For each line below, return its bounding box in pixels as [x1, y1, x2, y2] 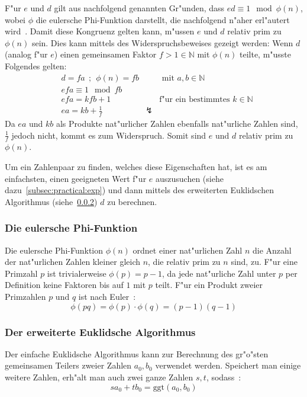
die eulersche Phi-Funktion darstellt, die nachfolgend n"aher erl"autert [35, 13, 290, 25]
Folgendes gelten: [5, 59, 67, 72]
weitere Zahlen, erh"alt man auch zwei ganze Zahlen [5, 371, 193, 383]
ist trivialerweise [47, 267, 106, 279]
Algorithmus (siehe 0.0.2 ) [5, 195, 98, 207]
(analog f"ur [5, 48, 48, 60]
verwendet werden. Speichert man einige [155, 359, 301, 372]
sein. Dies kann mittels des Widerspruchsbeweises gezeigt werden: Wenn [31, 36, 293, 49]
